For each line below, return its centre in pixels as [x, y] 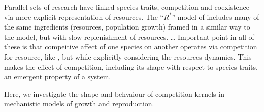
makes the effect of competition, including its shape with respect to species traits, [131, 66]
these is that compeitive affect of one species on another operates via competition [131, 47]
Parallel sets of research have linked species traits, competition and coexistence [127, 7]
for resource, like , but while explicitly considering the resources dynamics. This [128, 56]
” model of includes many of [216, 17]
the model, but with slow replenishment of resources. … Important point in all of [129, 36]
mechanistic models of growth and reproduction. [79, 104]
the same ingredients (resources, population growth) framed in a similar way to [127, 27]
